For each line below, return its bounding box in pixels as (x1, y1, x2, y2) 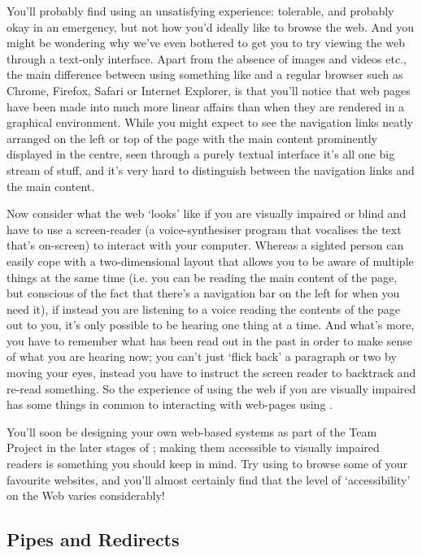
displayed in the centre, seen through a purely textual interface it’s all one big (7, 146, 395, 163)
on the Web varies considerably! (7, 487, 165, 504)
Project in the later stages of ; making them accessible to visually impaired (7, 439, 380, 456)
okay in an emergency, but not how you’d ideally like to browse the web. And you (7, 18, 415, 35)
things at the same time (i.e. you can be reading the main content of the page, (7, 268, 398, 285)
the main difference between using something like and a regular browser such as (7, 66, 403, 83)
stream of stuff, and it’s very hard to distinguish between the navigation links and (7, 161, 415, 178)
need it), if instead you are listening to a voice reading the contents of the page (7, 300, 401, 317)
